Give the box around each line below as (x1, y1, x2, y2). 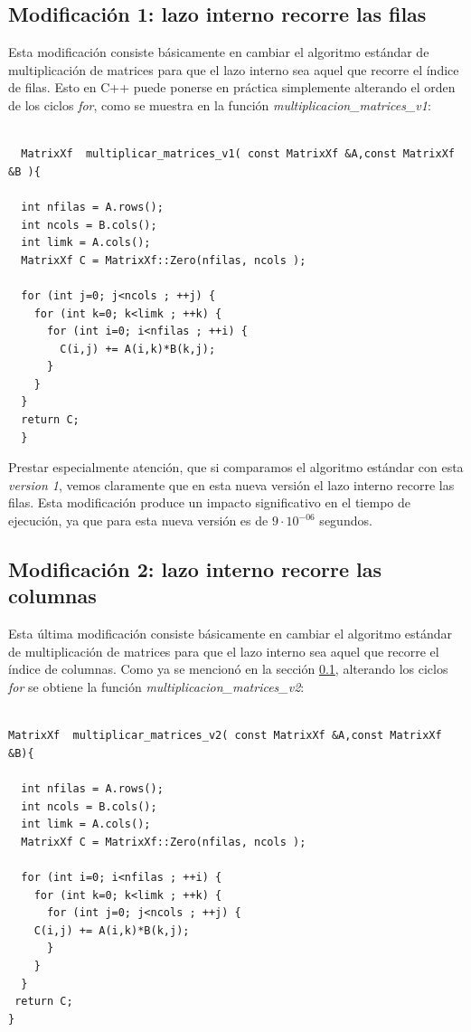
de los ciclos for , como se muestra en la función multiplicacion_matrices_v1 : (8, 95, 431, 114)
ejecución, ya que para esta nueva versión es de (8, 511, 268, 530)
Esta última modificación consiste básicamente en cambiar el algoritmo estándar (8, 624, 453, 643)
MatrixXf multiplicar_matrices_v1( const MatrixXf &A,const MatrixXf (21, 147, 455, 161)
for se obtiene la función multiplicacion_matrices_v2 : (8, 677, 305, 696)
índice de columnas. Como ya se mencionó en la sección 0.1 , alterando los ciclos (8, 659, 448, 678)
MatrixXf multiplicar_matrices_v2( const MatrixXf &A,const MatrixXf (8, 729, 442, 743)
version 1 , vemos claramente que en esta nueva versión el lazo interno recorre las (8, 475, 455, 494)
